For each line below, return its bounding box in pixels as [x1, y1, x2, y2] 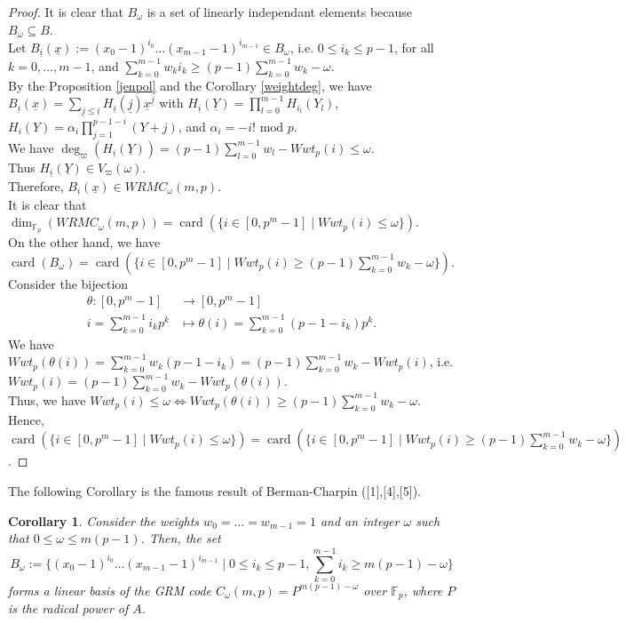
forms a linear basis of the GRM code [8, 580, 211, 599]
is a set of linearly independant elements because [147, 3, 412, 20]
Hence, [8, 410, 44, 428]
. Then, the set [140, 529, 221, 547]
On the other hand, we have [8, 233, 161, 252]
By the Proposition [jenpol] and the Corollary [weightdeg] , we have [8, 76, 372, 94]
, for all [393, 37, 434, 56]
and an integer [320, 511, 400, 530]
